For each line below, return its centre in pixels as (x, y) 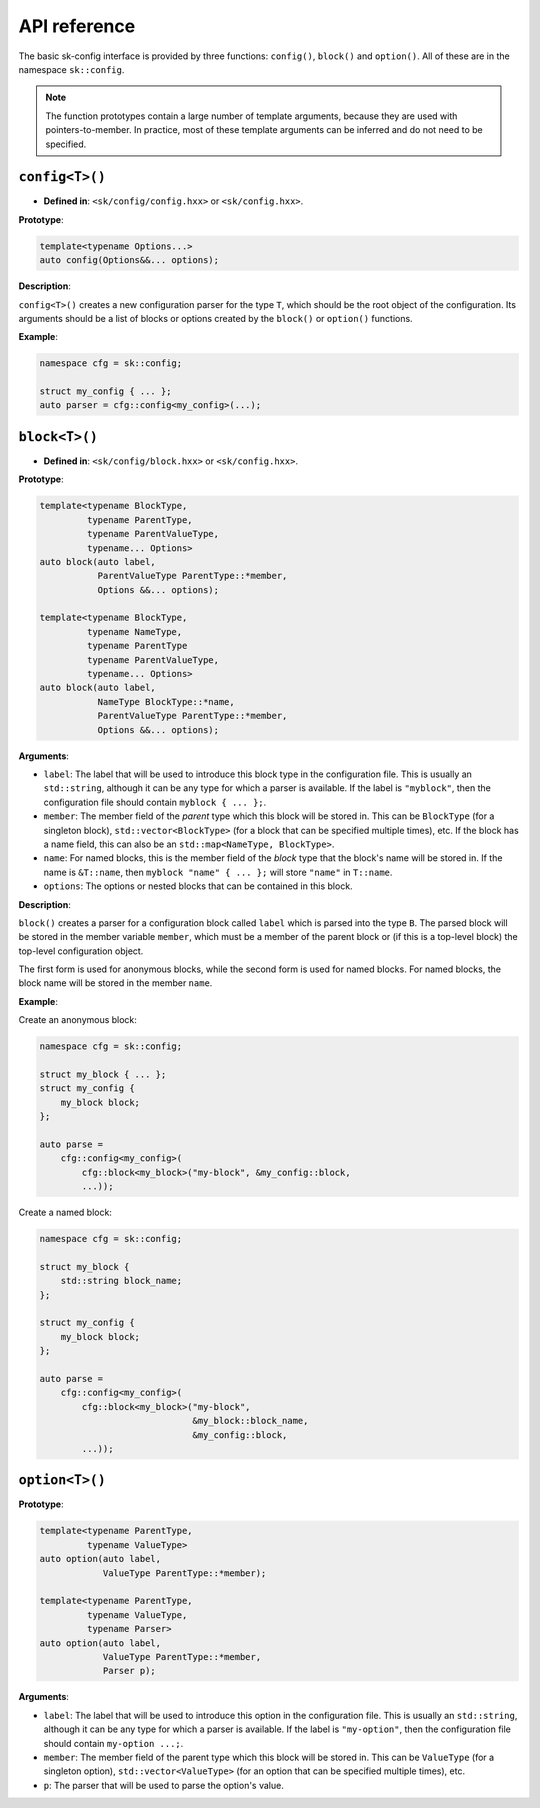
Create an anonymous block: (77, 1020)
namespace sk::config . (71, 69)
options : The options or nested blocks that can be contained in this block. (198, 886)
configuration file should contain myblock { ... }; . (155, 802)
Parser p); (129, 1671)
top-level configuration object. (81, 951)
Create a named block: (65, 1212)
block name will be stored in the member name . (115, 983)
